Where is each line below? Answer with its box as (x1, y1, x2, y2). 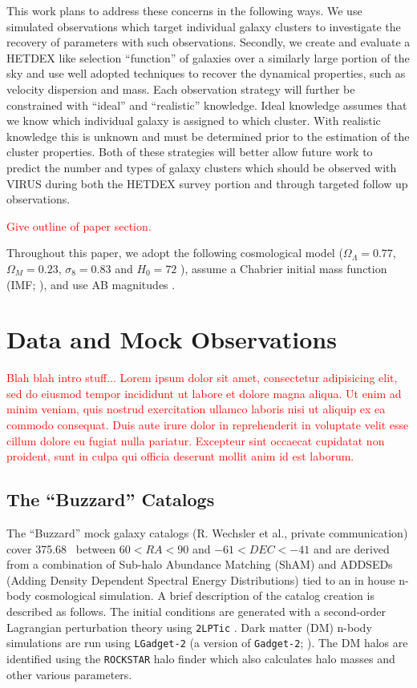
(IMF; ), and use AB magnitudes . (6, 276, 176, 292)
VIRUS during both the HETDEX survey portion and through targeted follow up (6, 175, 408, 191)
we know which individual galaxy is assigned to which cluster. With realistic (6, 112, 381, 129)
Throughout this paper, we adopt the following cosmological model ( (6, 244, 343, 261)
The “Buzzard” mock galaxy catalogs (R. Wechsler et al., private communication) (6, 524, 408, 541)
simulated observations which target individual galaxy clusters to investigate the (6, 18, 401, 34)
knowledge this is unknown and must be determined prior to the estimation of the (6, 127, 410, 144)
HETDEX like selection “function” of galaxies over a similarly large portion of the (6, 49, 410, 66)
